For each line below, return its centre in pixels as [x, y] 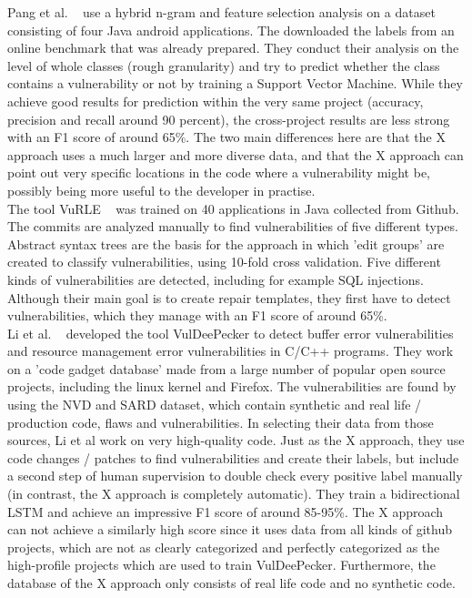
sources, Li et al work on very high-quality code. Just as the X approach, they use [236, 440]
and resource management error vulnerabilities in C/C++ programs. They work [231, 351]
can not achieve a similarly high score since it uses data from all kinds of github [230, 529]
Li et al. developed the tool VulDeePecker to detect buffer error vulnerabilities [231, 333]
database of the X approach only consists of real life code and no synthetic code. [231, 583]
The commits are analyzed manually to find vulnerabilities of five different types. [233, 226]
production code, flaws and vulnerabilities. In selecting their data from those [221, 422]
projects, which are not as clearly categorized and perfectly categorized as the [224, 547]
